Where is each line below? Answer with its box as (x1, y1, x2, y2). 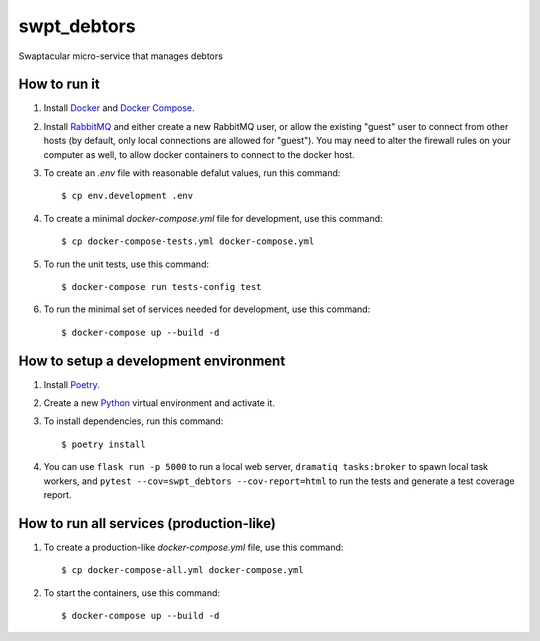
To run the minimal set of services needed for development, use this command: (43, 303, 371, 315)
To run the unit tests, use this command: (43, 258, 210, 270)
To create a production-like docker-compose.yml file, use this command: (43, 541, 344, 553)
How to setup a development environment (18, 352, 286, 369)
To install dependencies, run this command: (43, 415, 224, 427)
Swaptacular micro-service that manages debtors (18, 50, 224, 62)
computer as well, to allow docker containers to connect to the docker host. (43, 148, 355, 160)
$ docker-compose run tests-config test (61, 281, 262, 292)
